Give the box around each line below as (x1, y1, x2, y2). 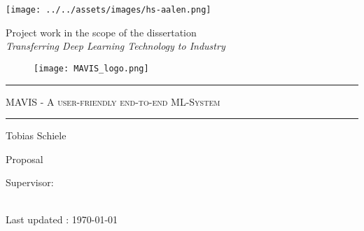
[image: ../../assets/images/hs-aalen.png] (6, 5, 211, 15)
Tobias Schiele (6, 128, 66, 143)
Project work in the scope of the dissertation (6, 24, 197, 39)
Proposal (6, 151, 43, 166)
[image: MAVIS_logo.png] (34, 63, 149, 73)
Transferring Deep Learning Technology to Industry (6, 38, 225, 53)
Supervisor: (6, 175, 54, 190)
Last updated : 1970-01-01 (6, 212, 118, 227)
